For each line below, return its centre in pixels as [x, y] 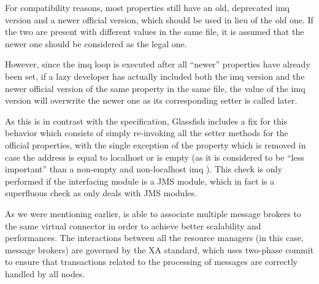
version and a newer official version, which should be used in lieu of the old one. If [159, 19]
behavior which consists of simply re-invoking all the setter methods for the [147, 133]
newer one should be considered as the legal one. [96, 43]
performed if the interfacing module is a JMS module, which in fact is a [140, 181]
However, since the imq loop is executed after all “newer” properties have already [158, 64]
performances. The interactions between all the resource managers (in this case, [154, 238]
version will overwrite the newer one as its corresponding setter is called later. [151, 100]
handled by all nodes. [45, 273]
